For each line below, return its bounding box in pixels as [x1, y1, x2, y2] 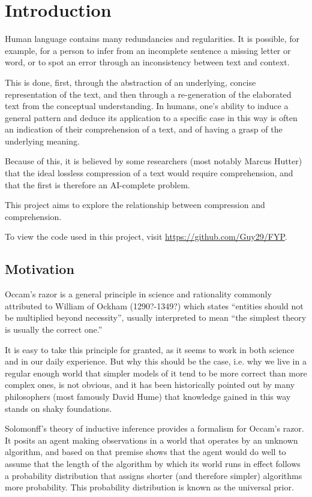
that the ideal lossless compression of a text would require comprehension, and [5, 167, 293, 179]
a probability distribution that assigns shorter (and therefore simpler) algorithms [5, 469, 302, 481]
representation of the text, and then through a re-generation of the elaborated [5, 88, 292, 100]
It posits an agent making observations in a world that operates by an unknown [5, 433, 298, 446]
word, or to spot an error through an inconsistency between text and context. [5, 56, 290, 68]
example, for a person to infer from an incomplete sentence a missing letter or [5, 44, 291, 56]
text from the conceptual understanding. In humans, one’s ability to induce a [5, 100, 289, 112]
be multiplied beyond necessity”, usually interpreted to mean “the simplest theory [5, 311, 307, 324]
